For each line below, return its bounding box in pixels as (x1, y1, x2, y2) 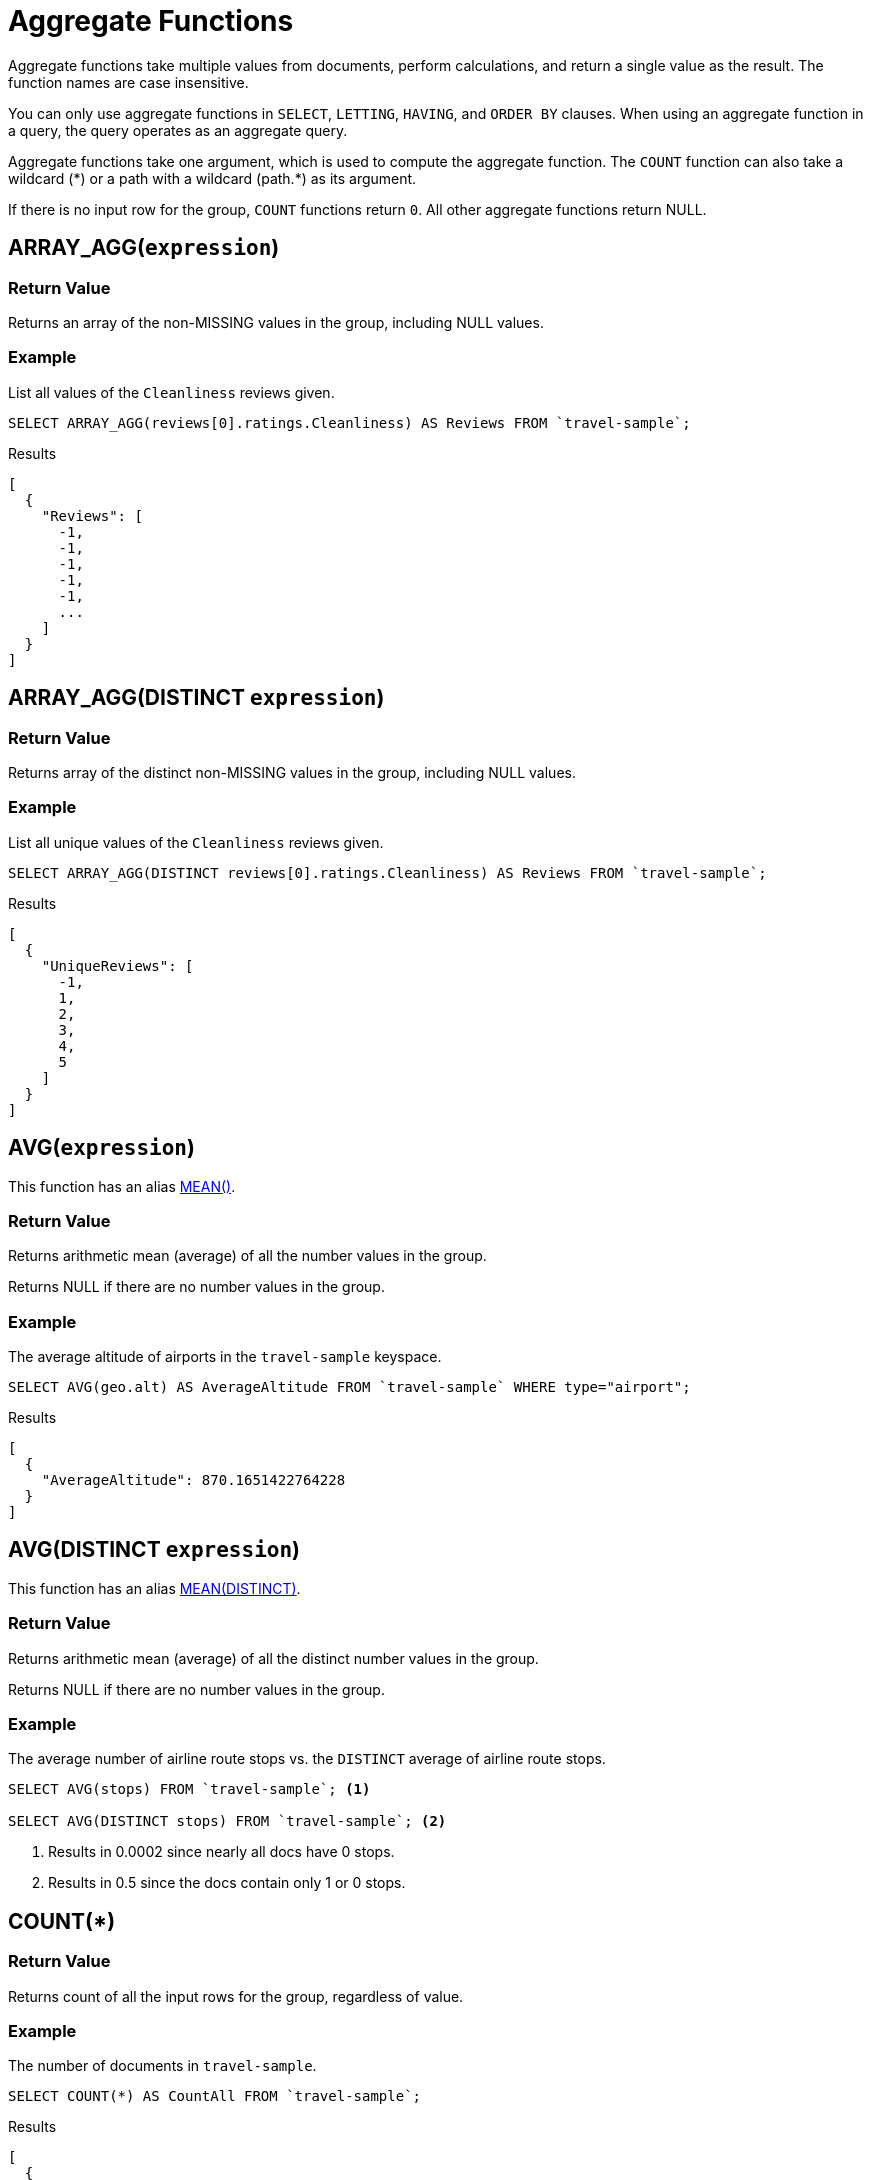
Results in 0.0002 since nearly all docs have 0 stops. (48, 1843, 395, 1861)
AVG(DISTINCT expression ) (8, 1537, 300, 1563)
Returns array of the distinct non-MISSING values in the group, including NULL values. (8, 763, 576, 781)
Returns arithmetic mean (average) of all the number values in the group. (8, 1247, 487, 1265)
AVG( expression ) (8, 1135, 195, 1161)
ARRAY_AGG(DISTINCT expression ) (8, 685, 385, 711)
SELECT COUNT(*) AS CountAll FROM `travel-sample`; (8, 2088, 422, 2105)
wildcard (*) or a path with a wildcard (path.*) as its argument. (8, 169, 417, 187)
